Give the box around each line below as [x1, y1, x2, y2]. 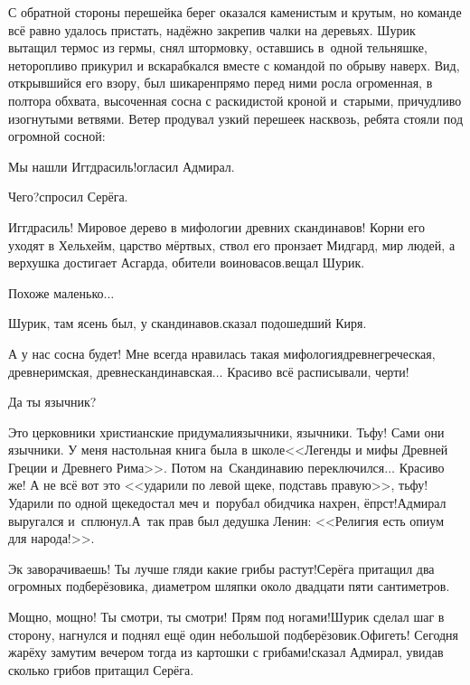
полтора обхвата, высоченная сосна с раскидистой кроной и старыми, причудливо [8, 90, 462, 109]
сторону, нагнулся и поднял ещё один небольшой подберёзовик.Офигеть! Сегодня [8, 624, 459, 643]
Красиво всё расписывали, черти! [227, 361, 409, 380]
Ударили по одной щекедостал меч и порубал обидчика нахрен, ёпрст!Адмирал [8, 493, 446, 512]
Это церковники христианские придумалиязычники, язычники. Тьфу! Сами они [8, 422, 445, 441]
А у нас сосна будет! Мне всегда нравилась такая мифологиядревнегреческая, [8, 343, 436, 362]
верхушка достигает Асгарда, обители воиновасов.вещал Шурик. [8, 253, 365, 272]
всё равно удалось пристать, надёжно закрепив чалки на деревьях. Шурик [8, 20, 416, 39]
